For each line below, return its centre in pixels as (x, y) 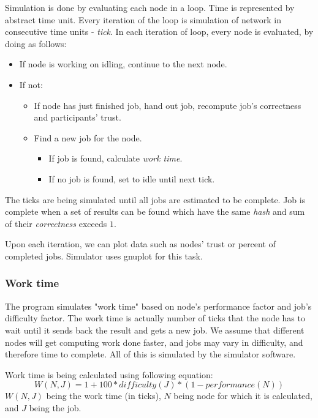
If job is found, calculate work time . (115, 158)
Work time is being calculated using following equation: (109, 374)
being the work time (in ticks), (104, 396)
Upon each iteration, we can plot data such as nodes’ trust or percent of (140, 244)
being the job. (55, 407)
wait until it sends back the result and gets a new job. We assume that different (155, 330)
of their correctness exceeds (56, 223)
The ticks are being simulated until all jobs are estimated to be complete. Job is (155, 199)
